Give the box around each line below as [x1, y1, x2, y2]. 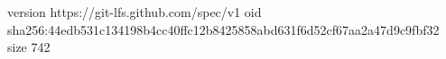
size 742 [7, 38, 51, 56]
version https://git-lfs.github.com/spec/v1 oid [7, 3, 262, 21]
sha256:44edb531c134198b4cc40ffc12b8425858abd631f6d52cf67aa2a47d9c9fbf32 [7, 20, 440, 38]
